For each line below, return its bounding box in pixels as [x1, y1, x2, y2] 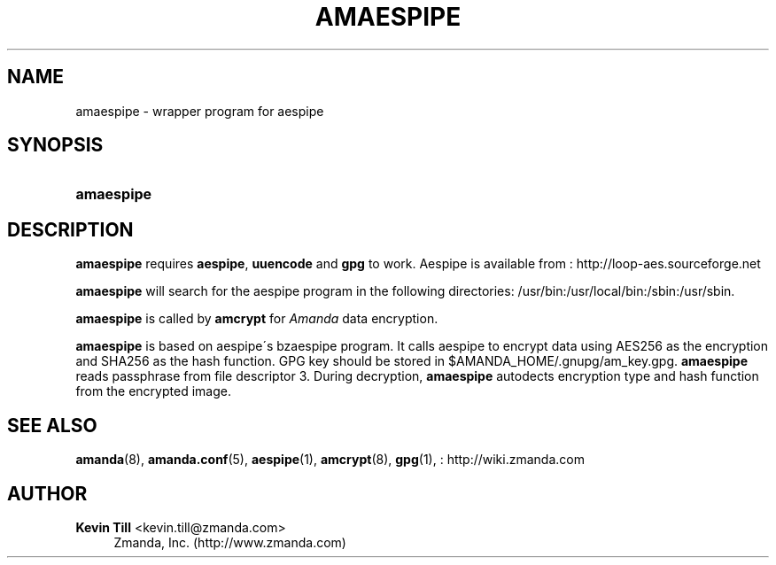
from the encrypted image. [75, 383, 231, 399]
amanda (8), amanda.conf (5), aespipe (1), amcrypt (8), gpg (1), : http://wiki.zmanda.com [75, 452, 585, 468]
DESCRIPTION [7, 218, 134, 241]
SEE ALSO [7, 414, 97, 437]
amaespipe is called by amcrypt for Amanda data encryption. [75, 311, 438, 327]
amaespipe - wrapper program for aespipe [75, 103, 324, 119]
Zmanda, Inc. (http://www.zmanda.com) [113, 534, 346, 550]
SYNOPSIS [7, 134, 104, 157]
